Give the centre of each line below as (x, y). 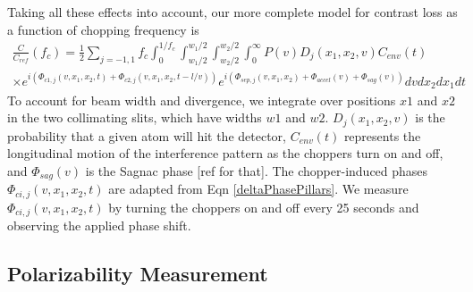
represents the (382, 135)
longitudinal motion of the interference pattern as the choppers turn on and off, (225, 153)
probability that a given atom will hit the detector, (147, 135)
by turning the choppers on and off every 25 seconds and (264, 207)
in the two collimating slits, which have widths (135, 117)
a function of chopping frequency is (103, 29)
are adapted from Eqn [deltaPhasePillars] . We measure (258, 189)
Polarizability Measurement (138, 274)
